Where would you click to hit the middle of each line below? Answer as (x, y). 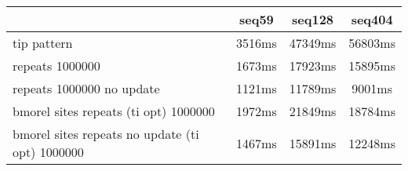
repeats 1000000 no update (86, 88)
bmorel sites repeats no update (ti (106, 134)
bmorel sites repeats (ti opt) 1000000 (114, 111)
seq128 (313, 19)
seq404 (372, 19)
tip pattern (43, 43)
